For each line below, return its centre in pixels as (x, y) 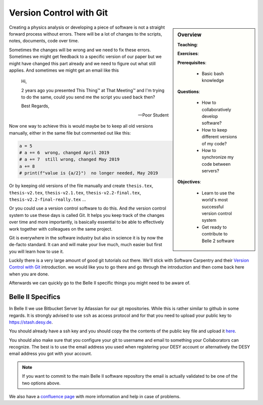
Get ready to (214, 227)
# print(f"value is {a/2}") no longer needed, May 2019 (89, 173)
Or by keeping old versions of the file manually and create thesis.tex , (81, 186)
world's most (215, 200)
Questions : (189, 91)
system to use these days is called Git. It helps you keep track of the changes (87, 215)
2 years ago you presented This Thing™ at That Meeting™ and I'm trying (93, 90)
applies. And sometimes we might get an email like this (64, 70)
